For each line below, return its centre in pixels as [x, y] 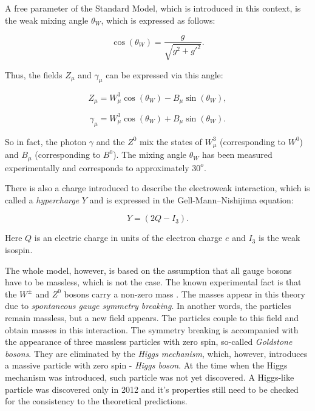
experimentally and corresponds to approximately [97, 167]
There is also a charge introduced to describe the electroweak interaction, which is [157, 188]
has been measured [237, 155]
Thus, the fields [34, 74]
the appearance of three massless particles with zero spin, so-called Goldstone [149, 341]
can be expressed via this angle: [164, 74]
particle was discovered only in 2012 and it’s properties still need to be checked [152, 389]
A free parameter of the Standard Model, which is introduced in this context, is [153, 8]
